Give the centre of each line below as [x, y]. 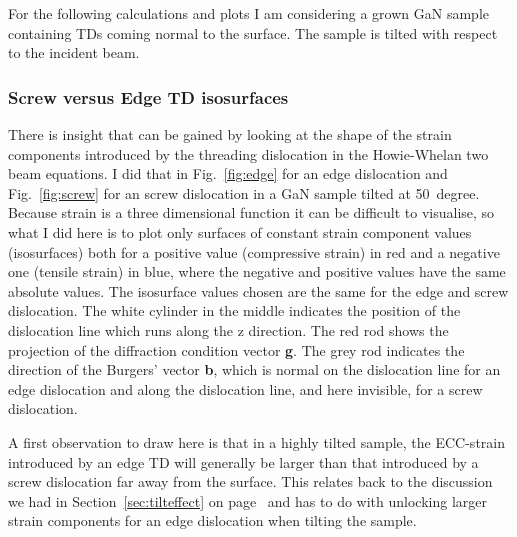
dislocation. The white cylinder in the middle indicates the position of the [234, 310]
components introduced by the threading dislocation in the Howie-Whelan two [248, 153]
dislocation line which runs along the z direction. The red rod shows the [228, 329]
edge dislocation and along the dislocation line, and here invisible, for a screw [245, 388]
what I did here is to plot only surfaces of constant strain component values [240, 231]
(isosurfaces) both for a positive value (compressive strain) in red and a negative [254, 251]
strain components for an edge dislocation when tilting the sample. [212, 520]
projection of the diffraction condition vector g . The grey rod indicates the [236, 349]
